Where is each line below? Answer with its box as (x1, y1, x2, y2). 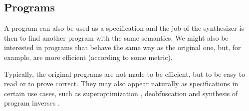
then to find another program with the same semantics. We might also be (4, 32, 229, 43)
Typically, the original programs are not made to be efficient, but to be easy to (4, 68, 246, 79)
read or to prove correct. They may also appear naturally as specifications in (4, 78, 239, 89)
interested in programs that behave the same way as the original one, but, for (4, 42, 241, 53)
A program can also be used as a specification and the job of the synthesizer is (4, 23, 244, 33)
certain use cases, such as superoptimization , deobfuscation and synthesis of (4, 88, 238, 98)
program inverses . (4, 98, 60, 108)
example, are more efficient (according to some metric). (4, 52, 173, 62)
